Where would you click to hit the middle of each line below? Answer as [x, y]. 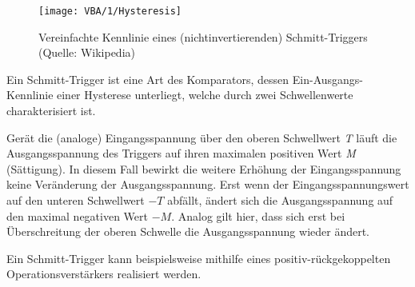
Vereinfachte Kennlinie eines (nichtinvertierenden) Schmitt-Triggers [203, 36]
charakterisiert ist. [51, 111]
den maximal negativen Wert [77, 215]
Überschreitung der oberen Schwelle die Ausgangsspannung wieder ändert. [188, 231]
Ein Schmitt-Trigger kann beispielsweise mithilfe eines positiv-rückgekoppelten [199, 258]
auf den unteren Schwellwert [76, 200]
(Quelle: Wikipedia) [87, 52]
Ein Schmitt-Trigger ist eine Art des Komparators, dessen [148, 79]
